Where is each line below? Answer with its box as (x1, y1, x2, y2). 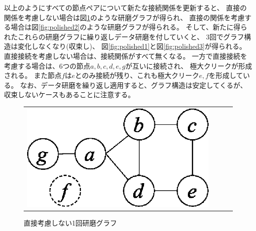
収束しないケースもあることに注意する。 (4, 89, 135, 100)
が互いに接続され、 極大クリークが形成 (125, 60, 252, 71)
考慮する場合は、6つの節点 (4, 60, 90, 71)
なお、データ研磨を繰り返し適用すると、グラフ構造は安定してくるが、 (20, 79, 247, 90)
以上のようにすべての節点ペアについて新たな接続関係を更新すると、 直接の (4, 2, 247, 12)
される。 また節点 (4, 70, 62, 80)
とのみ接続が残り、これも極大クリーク (75, 70, 199, 80)
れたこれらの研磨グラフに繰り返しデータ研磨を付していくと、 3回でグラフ (4, 31, 244, 41)
